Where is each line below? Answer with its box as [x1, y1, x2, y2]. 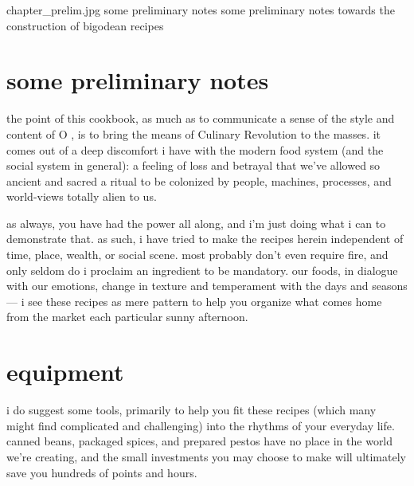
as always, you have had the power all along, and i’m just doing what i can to [6, 214, 386, 231]
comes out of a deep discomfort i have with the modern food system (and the [6, 141, 384, 158]
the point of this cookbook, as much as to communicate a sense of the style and [6, 110, 395, 127]
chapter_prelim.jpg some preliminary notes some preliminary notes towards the [6, 2, 395, 18]
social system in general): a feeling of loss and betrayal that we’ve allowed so [6, 157, 381, 174]
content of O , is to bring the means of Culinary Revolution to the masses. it [6, 125, 381, 142]
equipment [6, 355, 124, 388]
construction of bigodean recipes [6, 17, 164, 33]
